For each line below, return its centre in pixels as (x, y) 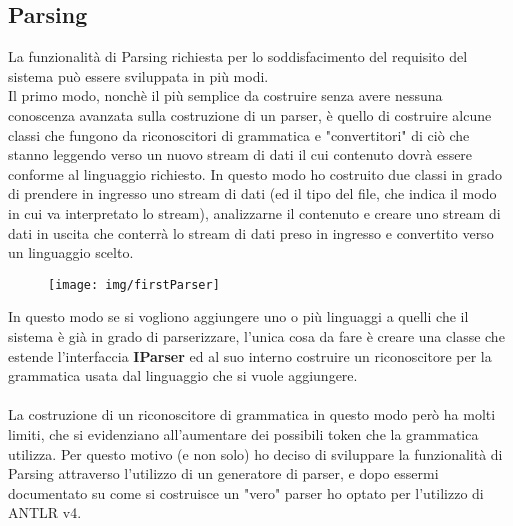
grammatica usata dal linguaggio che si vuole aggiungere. (183, 375)
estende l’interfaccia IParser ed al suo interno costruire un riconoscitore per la (250, 355)
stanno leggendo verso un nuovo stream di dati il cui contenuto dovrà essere (240, 154)
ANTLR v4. (45, 512)
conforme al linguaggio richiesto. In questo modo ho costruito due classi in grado (255, 173)
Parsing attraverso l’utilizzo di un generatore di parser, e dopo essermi (223, 473)
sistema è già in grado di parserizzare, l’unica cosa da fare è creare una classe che (256, 335)
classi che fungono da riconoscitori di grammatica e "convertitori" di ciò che (239, 134)
